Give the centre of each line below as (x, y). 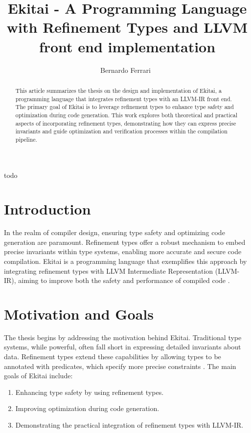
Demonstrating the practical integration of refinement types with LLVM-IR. (129, 425)
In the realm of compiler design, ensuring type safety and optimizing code (114, 232)
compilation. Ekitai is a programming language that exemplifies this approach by (125, 261)
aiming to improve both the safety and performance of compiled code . (124, 280)
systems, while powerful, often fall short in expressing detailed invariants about (123, 347)
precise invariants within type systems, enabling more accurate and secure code (123, 251)
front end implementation (127, 46)
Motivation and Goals (79, 314)
